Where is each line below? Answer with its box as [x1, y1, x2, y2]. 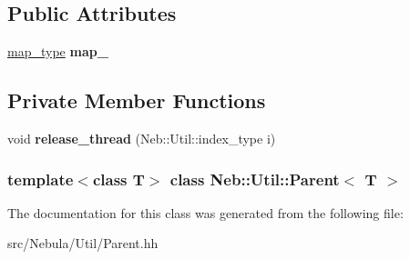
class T [92, 167, 145, 190]
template [7, 167, 74, 190]
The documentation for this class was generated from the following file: [7, 203, 404, 222]
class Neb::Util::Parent [169, 167, 340, 190]
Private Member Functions [7, 86, 266, 115]
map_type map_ [7, 42, 108, 61]
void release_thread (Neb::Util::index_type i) [7, 129, 276, 147]
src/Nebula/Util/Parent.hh [7, 234, 159, 253]
